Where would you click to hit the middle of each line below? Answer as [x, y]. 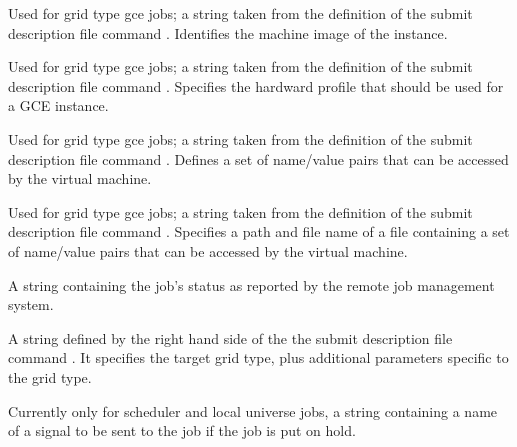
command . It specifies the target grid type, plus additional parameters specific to [258, 357]
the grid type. [50, 376]
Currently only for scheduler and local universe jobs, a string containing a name [253, 410]
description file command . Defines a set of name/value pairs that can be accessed [258, 158]
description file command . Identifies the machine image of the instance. [228, 32]
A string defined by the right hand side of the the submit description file [230, 337]
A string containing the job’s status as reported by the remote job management [251, 284]
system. [31, 304]
